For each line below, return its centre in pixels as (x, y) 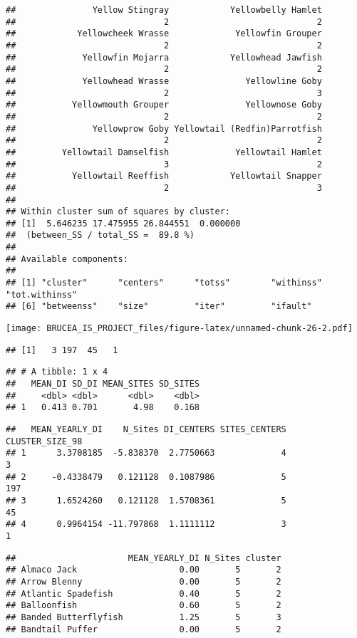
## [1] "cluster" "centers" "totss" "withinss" (164, 283)
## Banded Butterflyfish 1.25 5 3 (144, 617)
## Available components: (67, 259)
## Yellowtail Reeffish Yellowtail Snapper (164, 176)
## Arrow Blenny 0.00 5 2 (144, 581)
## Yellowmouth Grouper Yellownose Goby (164, 105)
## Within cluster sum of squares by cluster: (118, 212)
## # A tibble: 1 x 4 (57, 372)
